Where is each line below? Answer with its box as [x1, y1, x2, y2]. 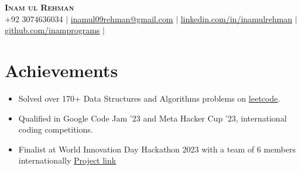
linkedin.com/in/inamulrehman [180, 12, 292, 25]
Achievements [5, 58, 118, 82]
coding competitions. [18, 123, 93, 136]
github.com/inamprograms [5, 24, 100, 36]
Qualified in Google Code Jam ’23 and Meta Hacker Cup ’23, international [18, 112, 287, 124]
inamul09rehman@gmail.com [70, 12, 173, 25]
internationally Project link [18, 154, 117, 166]
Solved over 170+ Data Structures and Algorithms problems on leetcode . [18, 92, 281, 104]
